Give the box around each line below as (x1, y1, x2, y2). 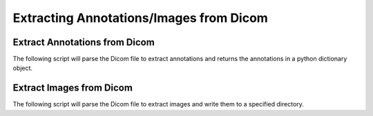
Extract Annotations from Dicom (12, 36, 155, 48)
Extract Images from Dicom (12, 82, 133, 94)
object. (12, 64, 33, 72)
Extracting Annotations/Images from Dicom (12, 10, 269, 25)
